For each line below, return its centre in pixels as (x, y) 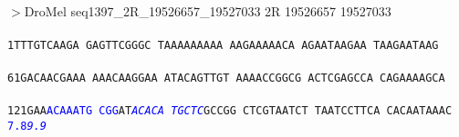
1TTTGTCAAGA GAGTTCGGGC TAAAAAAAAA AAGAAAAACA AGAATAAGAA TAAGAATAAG (223, 45)
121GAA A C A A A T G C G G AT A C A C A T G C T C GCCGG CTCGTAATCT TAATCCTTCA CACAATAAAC (230, 111)
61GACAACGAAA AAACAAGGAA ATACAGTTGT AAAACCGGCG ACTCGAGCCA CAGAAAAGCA (226, 78)
